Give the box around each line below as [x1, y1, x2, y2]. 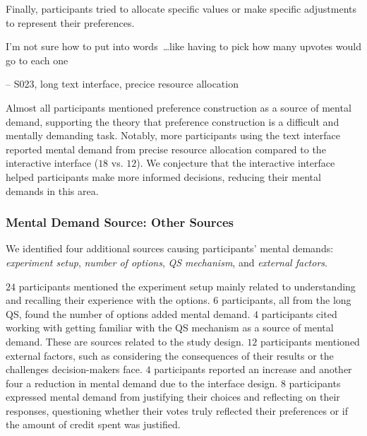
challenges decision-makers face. [6, 362, 143, 377]
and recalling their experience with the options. [6, 293, 210, 307]
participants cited [261, 306, 337, 321]
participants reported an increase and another [154, 362, 352, 377]
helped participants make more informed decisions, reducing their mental [6, 169, 321, 184]
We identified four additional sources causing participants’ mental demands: [6, 241, 334, 256]
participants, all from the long [221, 293, 351, 307]
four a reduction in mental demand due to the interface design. [6, 375, 278, 390]
